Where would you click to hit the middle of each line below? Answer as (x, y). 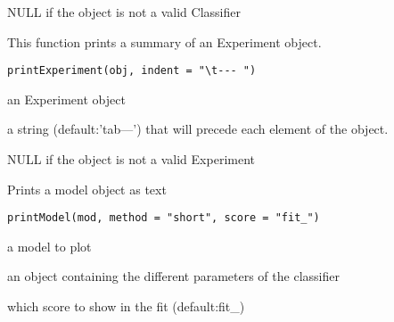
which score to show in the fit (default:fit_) (126, 306)
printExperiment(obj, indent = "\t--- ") (132, 71)
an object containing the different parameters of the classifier (173, 276)
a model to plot (49, 246)
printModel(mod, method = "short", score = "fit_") (164, 218)
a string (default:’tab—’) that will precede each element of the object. (198, 129)
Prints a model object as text (87, 189)
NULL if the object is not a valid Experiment (131, 159)
